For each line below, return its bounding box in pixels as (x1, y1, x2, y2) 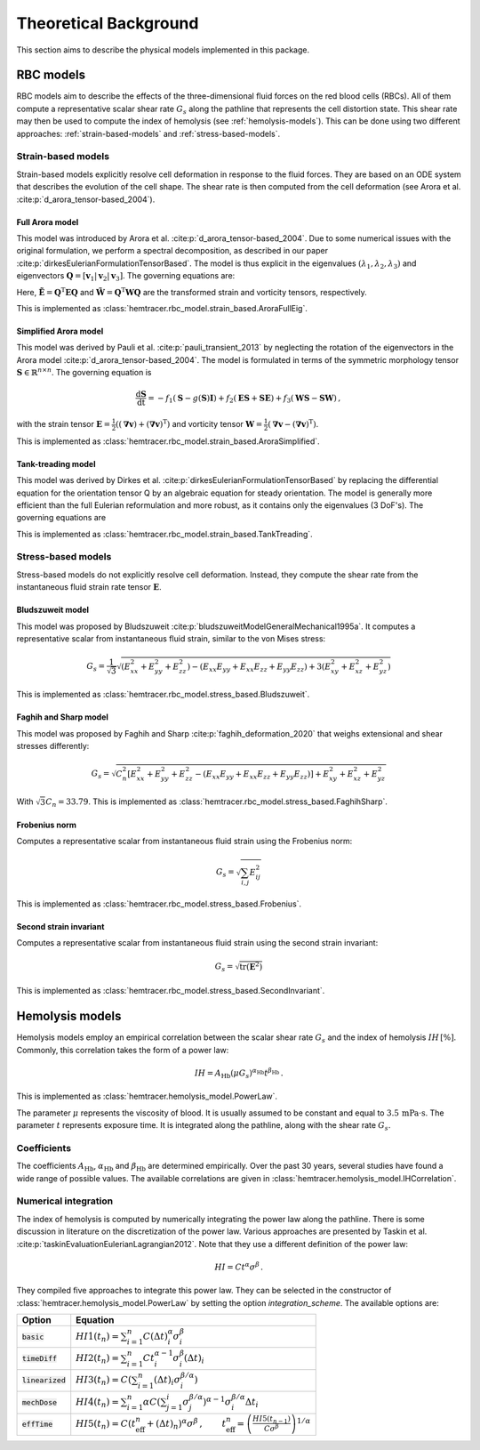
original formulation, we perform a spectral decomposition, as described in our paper (16, 246, 329, 256)
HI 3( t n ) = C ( (76, 1374, 132, 1388)
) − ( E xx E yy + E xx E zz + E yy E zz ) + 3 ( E (187, 661, 332, 673)
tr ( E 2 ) (239, 961, 263, 972)
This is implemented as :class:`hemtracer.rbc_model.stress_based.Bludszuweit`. (16, 689, 310, 700)
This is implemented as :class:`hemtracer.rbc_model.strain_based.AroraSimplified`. (16, 436, 320, 447)
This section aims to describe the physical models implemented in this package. (16, 44, 310, 55)
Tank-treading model (16, 458, 96, 469)
